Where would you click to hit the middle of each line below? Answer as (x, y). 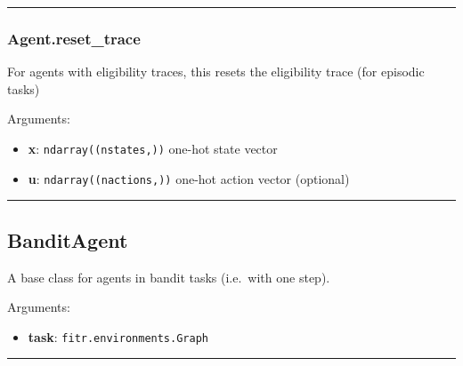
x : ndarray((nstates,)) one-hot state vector (153, 148)
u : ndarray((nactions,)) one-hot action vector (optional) (189, 178)
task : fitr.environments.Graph (118, 336)
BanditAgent (68, 239)
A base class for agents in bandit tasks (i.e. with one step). (169, 277)
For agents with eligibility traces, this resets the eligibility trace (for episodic (216, 72)
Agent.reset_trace (74, 38)
